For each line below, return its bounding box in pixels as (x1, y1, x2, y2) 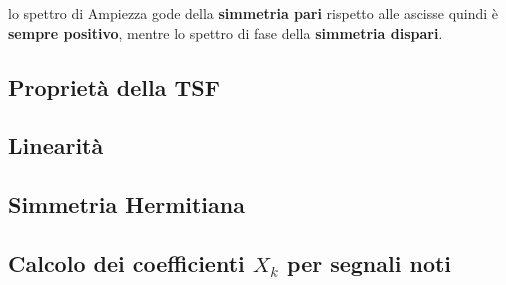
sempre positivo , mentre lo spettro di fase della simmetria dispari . (8, 22, 443, 43)
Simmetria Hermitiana (8, 189, 245, 220)
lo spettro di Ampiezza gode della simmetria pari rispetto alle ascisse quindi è (8, 3, 499, 23)
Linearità (8, 130, 104, 161)
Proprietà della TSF (8, 71, 220, 102)
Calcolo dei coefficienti (8, 247, 245, 278)
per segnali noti (287, 247, 452, 278)
